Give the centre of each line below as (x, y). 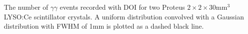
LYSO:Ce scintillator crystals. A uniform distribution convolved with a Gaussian (124, 16)
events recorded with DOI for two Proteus (122, 7)
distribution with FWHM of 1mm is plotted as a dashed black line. (104, 26)
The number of (26, 7)
